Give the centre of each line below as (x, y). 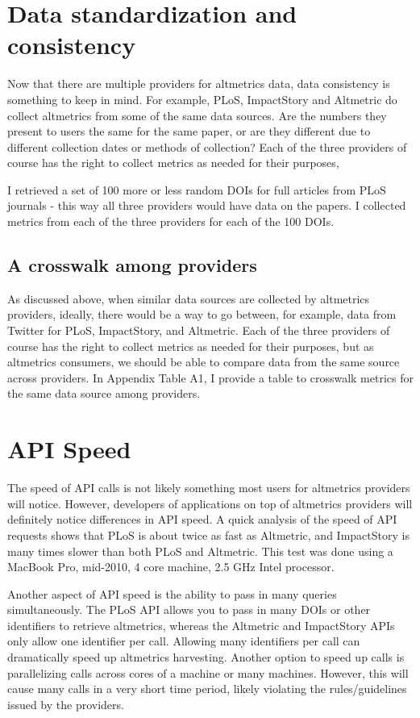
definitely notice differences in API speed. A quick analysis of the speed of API (202, 519)
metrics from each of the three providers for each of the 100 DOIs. (171, 221)
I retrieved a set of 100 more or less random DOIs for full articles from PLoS (197, 189)
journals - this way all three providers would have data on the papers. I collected (207, 205)
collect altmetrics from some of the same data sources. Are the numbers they (197, 115)
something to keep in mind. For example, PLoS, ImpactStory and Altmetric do (202, 99)
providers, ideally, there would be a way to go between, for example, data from (202, 314)
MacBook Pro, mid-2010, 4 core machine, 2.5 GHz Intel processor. (171, 567)
